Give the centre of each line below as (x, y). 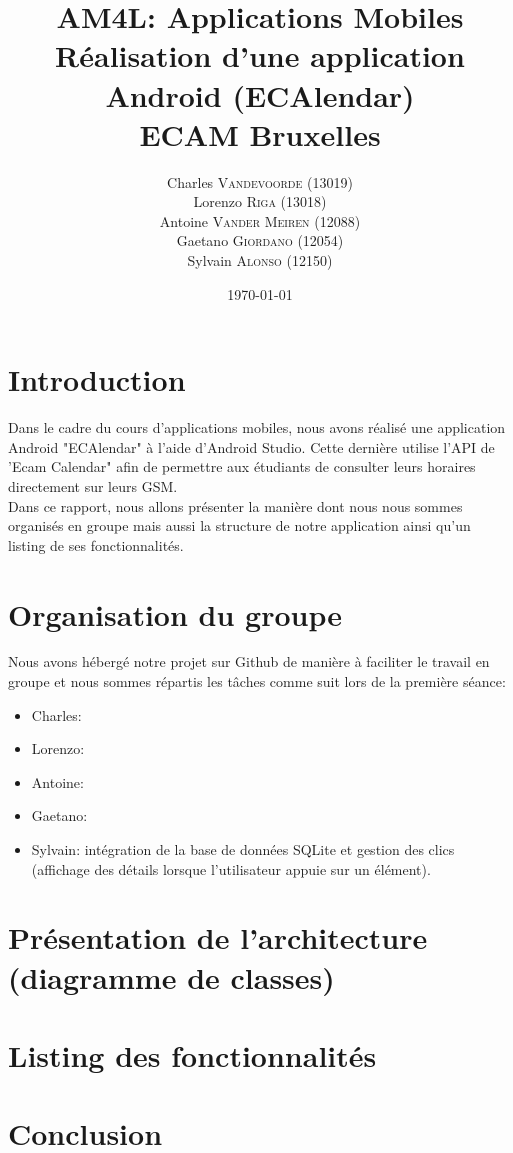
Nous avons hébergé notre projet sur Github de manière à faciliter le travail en (249, 661)
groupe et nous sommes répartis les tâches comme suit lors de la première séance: (257, 681)
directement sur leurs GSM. (93, 485)
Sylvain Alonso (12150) (260, 260)
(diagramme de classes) (171, 976)
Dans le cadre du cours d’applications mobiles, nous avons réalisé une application (257, 427)
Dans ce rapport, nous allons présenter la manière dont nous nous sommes (235, 505)
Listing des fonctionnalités (192, 1054)
